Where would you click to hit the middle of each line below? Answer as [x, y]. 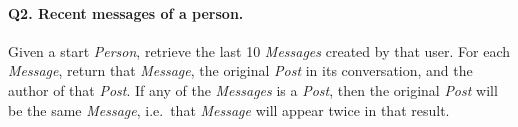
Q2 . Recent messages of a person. [126, 12]
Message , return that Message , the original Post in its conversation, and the [240, 70]
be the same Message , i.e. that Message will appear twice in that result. [229, 109]
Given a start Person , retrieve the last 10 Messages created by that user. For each [259, 50]
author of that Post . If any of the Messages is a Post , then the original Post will [253, 89]
